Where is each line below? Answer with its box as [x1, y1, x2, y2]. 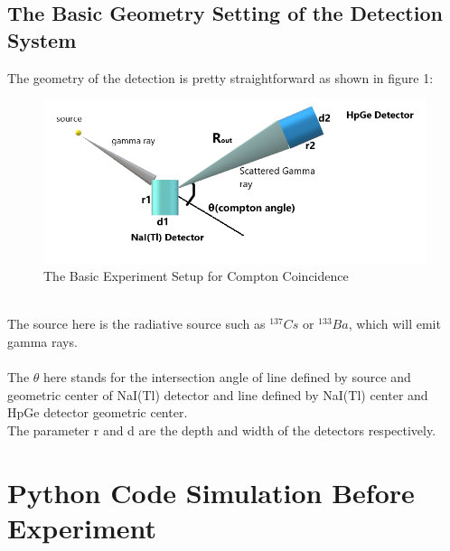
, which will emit [348, 314, 441, 333]
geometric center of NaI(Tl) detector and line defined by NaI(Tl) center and [7, 385, 428, 404]
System [7, 25, 77, 53]
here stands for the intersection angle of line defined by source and [43, 368, 411, 387]
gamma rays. [7, 332, 78, 350]
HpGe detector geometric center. [7, 403, 188, 422]
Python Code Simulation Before [7, 473, 415, 510]
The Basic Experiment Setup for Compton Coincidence [43, 266, 349, 285]
